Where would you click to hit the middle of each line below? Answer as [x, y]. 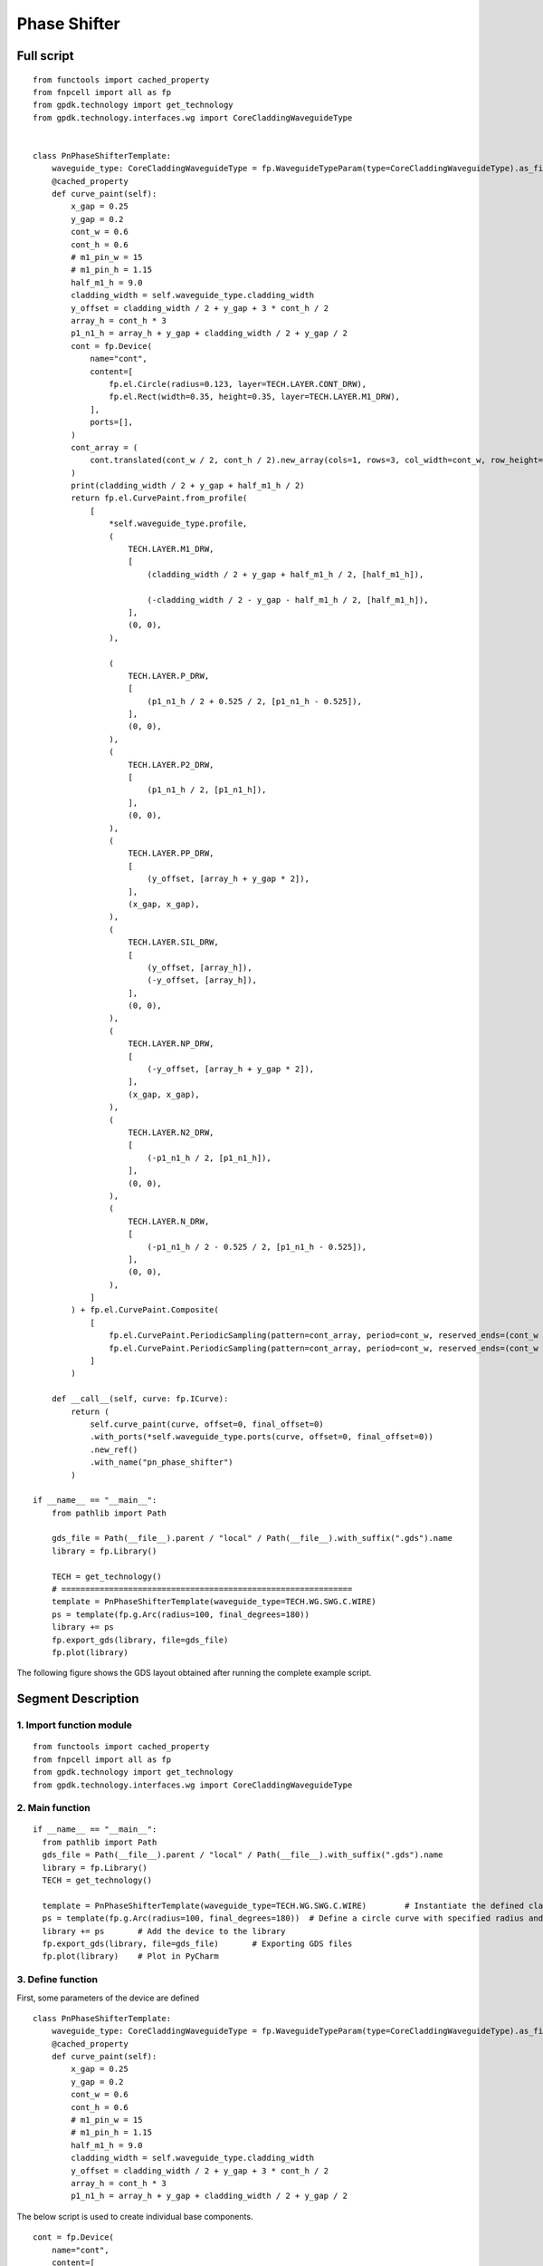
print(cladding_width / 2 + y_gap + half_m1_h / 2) [188, 486]
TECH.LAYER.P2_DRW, [171, 765]
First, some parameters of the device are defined [108, 1998]
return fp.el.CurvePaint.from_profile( [159, 498]
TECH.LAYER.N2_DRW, [171, 1132]
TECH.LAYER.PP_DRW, [171, 853]
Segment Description [78, 1699]
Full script [45, 56]
